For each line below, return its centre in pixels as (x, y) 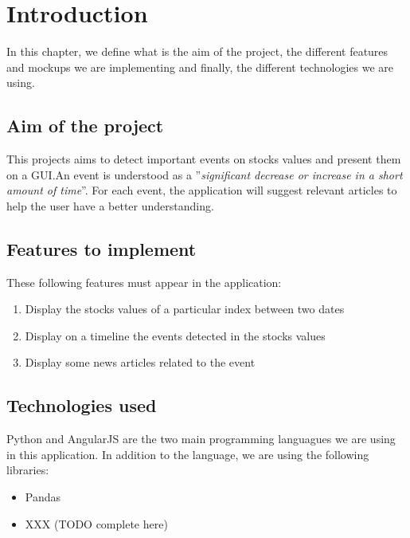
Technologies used (82, 405)
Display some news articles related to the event (140, 362)
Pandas (43, 497)
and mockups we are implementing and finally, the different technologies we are (200, 67)
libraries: (28, 470)
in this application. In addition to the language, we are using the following (188, 454)
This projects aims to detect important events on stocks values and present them (204, 159)
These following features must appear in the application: (144, 282)
